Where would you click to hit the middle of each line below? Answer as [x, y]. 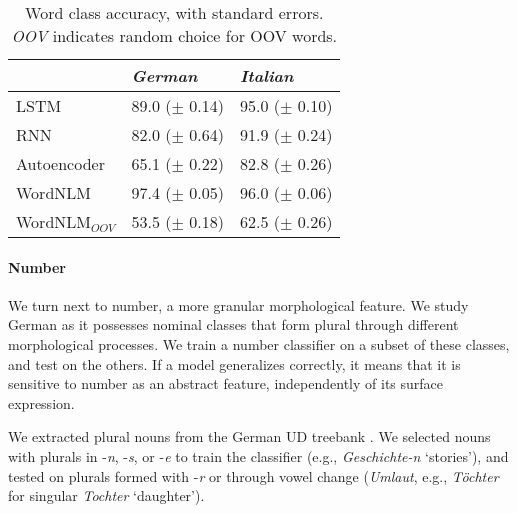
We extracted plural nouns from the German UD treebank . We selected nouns [249, 436]
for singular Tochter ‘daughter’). [106, 495]
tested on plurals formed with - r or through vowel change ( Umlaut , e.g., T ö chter [253, 475]
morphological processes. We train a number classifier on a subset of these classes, [259, 343]
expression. [41, 402]
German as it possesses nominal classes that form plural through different [233, 324]
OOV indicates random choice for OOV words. [174, 35]
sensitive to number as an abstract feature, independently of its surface [226, 383]
